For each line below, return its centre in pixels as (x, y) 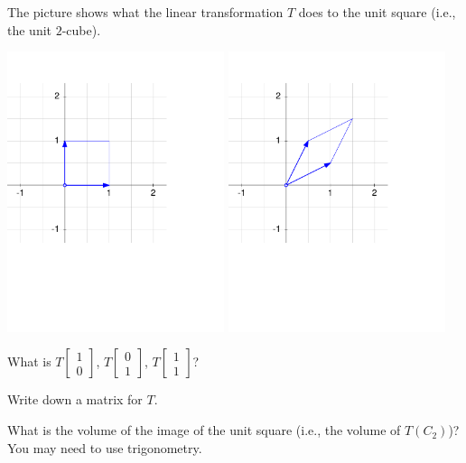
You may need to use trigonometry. (105, 447)
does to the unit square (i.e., (377, 12)
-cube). (81, 29)
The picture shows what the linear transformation (145, 12)
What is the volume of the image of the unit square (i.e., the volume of (204, 430)
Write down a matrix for (75, 399)
